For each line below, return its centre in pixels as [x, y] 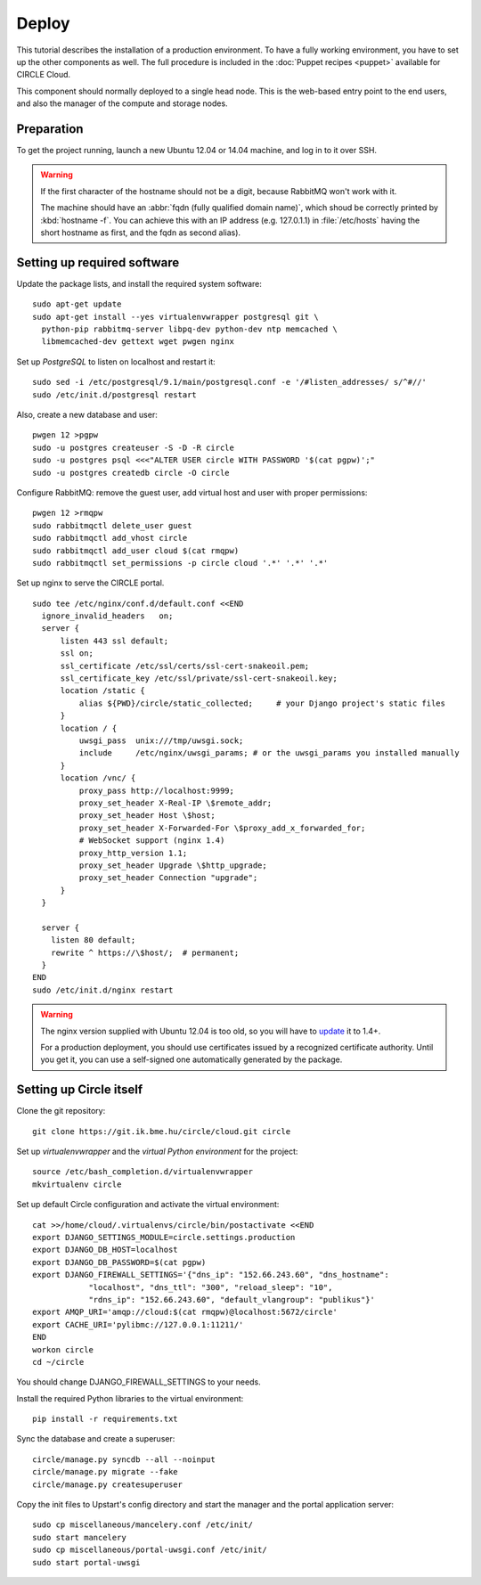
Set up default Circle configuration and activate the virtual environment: [148, 1205]
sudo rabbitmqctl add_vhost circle [110, 538]
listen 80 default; [93, 940]
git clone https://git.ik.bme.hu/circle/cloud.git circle [162, 1131]
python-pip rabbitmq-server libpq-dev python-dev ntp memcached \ [189, 329]
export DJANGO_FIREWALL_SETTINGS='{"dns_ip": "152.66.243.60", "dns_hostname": [211, 1275]
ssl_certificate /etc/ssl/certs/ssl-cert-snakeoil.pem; [185, 666]
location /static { [103, 691]
